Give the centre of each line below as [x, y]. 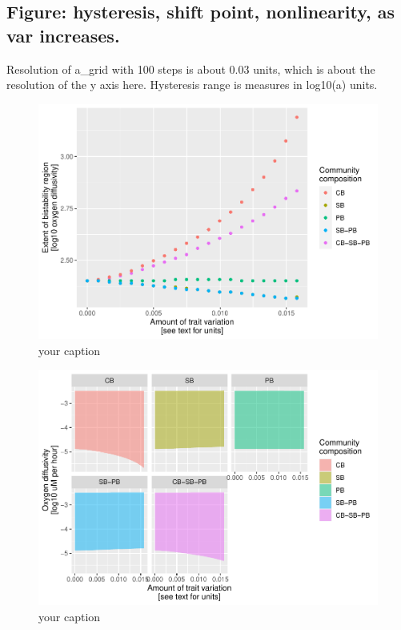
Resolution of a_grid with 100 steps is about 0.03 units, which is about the [191, 69]
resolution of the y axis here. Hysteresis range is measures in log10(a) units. [192, 85]
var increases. [63, 35]
